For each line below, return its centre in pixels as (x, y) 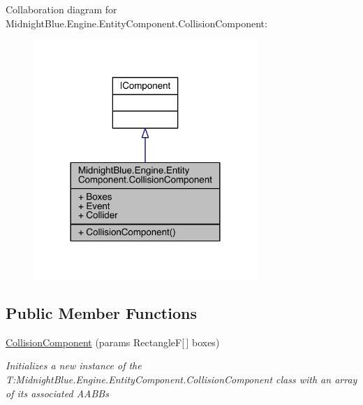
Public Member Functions (101, 312)
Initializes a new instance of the (74, 365)
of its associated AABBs (57, 393)
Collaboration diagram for (61, 9)
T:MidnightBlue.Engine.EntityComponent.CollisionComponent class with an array (181, 379)
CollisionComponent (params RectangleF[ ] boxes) (113, 342)
